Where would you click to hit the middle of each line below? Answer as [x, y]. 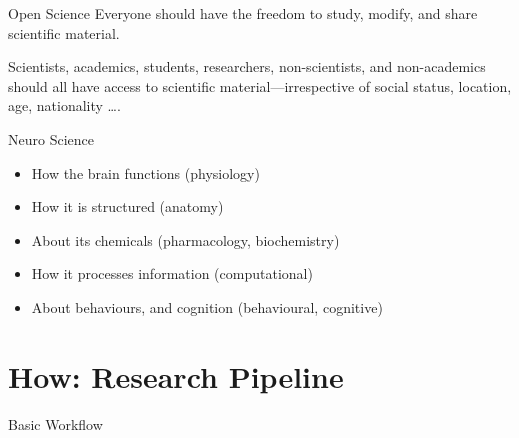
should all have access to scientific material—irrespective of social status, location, [260, 85]
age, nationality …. [64, 105]
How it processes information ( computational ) [172, 273]
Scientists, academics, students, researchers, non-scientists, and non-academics [247, 66]
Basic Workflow [55, 423]
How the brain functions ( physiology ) [145, 172]
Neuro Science [51, 138]
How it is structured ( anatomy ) [127, 206]
